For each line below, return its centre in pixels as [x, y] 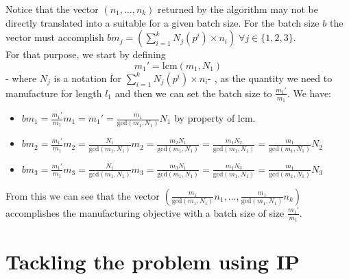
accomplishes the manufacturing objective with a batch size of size [145, 212]
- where [21, 78]
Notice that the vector [52, 9]
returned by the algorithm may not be [238, 9]
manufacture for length [54, 93]
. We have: [309, 93]
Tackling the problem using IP [153, 262]
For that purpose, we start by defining [86, 54]
